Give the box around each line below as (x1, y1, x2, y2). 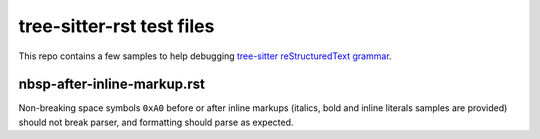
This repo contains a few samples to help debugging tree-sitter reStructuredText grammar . (18, 50, 392, 62)
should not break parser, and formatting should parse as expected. (18, 116, 294, 128)
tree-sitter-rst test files (18, 15, 215, 37)
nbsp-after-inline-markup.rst (18, 76, 205, 93)
